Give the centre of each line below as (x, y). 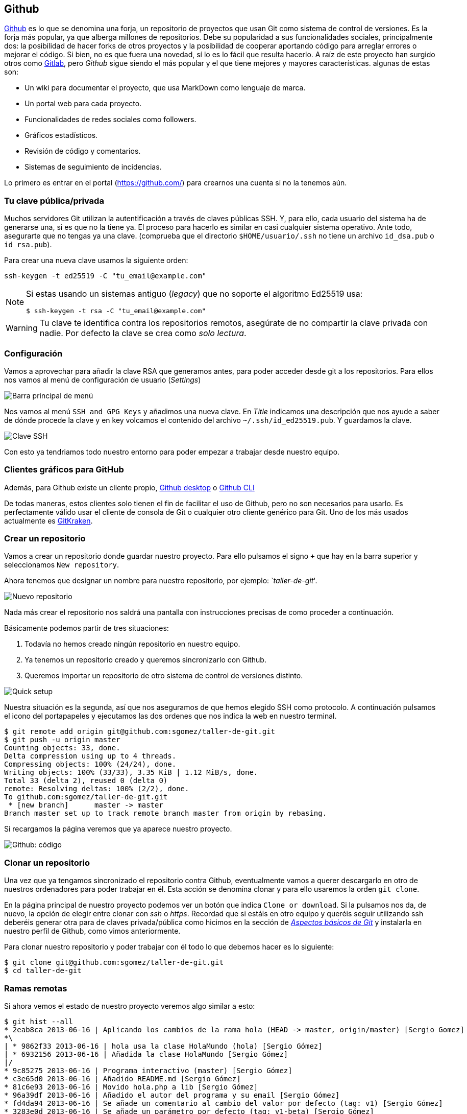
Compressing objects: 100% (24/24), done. (90, 764)
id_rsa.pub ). (28, 245)
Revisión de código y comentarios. (83, 151)
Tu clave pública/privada (54, 200)
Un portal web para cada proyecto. (83, 104)
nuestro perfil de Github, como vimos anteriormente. (92, 931)
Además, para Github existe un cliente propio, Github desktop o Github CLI (129, 487)
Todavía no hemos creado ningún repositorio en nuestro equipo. (132, 644)
